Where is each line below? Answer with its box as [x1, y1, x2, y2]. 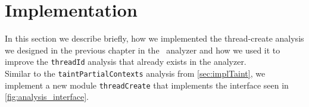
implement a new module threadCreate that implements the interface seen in [5, 78, 289, 91]
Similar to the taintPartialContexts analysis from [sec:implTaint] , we [5, 67, 266, 79]
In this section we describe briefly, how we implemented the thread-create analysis [5, 32, 304, 45]
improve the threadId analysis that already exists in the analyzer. [5, 55, 246, 68]
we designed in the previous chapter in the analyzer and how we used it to [5, 43, 280, 56]
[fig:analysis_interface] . [5, 90, 89, 103]
